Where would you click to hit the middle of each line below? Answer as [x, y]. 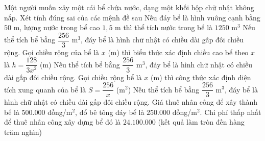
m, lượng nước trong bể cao [57, 27]
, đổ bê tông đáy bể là [110, 112]
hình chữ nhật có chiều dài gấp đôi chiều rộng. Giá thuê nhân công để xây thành [131, 102]
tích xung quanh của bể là [45, 89]
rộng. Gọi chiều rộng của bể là [52, 52]
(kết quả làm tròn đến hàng [201, 122]
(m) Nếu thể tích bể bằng [80, 64]
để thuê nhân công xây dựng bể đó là [63, 122]
